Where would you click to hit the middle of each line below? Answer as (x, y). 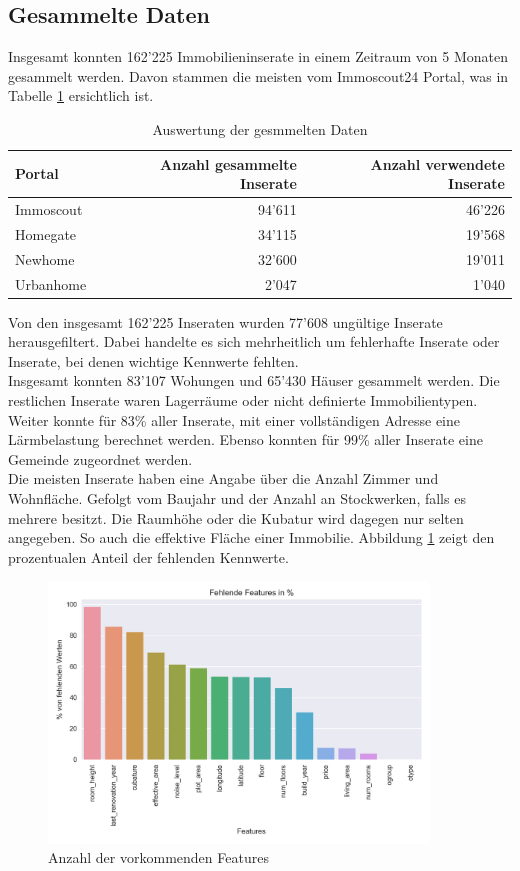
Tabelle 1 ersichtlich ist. (81, 95)
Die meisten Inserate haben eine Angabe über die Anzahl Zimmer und (223, 478)
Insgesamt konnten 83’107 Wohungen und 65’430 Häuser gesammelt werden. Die (254, 380)
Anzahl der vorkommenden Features (158, 857)
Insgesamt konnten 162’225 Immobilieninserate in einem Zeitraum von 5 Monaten (258, 56)
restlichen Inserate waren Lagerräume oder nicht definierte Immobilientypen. (243, 400)
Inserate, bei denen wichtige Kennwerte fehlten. (153, 360)
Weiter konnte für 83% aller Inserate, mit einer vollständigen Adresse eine (234, 419)
